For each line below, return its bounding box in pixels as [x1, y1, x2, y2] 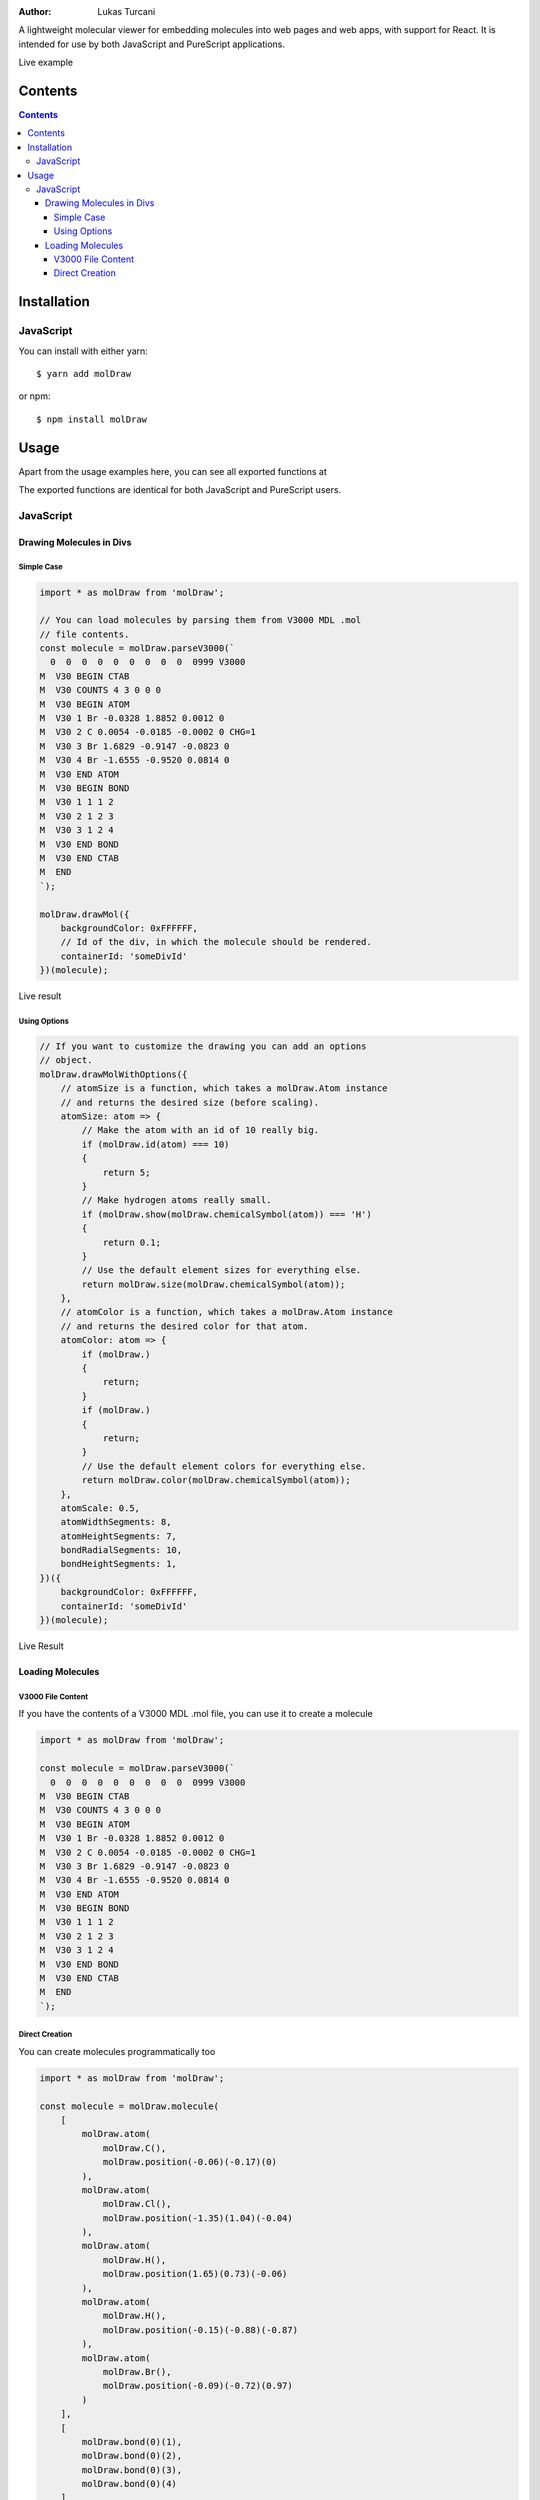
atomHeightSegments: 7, [60, 1530, 177, 1542]
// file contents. [39, 628, 130, 640]
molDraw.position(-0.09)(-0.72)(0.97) [102, 2380, 294, 2392]
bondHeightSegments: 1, [60, 1558, 177, 1570]
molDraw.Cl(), [102, 2198, 172, 2210]
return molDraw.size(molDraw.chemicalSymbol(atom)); [81, 1278, 346, 1290]
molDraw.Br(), [102, 2366, 172, 2377]
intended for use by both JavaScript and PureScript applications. [18, 38, 285, 50]
